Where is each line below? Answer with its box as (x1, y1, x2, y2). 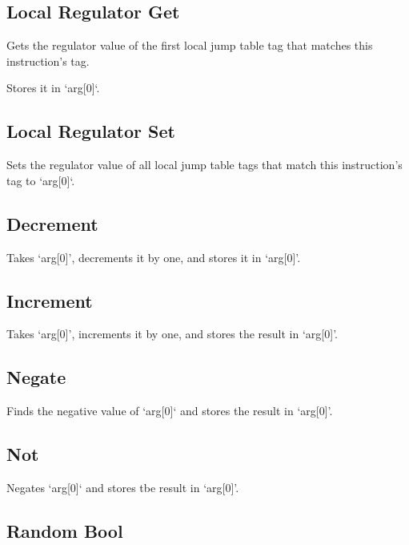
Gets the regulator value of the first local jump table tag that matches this (6, 37, 373, 54)
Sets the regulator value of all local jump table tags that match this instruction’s (6, 156, 403, 173)
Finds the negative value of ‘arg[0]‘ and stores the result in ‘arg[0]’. (6, 402, 333, 419)
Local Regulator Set (6, 119, 175, 143)
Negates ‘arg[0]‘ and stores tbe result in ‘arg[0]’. (6, 478, 239, 495)
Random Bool (6, 518, 123, 543)
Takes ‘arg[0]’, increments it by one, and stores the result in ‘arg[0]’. (6, 325, 338, 342)
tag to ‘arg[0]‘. (6, 172, 75, 188)
